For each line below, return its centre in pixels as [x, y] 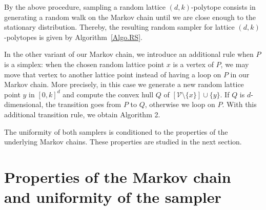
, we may [235, 64]
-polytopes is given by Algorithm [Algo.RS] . [73, 37]
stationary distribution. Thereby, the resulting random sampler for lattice [119, 27]
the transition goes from [83, 104]
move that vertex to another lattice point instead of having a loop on [113, 74]
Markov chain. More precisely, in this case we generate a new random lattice [124, 84]
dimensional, [24, 104]
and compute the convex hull [108, 94]
